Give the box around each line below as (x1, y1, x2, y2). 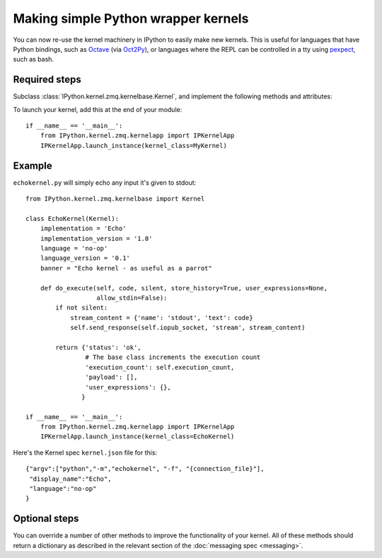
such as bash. (13, 55, 54, 64)
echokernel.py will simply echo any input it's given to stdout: (13, 178, 197, 187)
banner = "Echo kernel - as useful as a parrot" (40, 264, 212, 272)
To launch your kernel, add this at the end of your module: (13, 105, 183, 113)
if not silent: (55, 304, 108, 312)
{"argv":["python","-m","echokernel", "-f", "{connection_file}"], (25, 465, 265, 473)
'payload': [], (85, 373, 138, 382)
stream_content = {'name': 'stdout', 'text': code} (70, 314, 254, 321)
